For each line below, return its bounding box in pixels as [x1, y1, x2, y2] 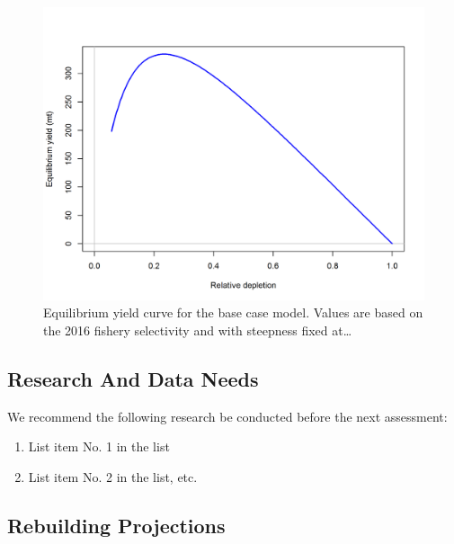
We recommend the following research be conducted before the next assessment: [7, 406, 448, 425]
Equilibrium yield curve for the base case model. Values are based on [43, 303, 423, 322]
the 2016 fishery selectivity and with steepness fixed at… [43, 321, 352, 340]
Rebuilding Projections [7, 512, 226, 540]
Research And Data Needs [7, 365, 259, 393]
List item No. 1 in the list [28, 437, 170, 456]
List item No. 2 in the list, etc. [28, 468, 198, 486]
